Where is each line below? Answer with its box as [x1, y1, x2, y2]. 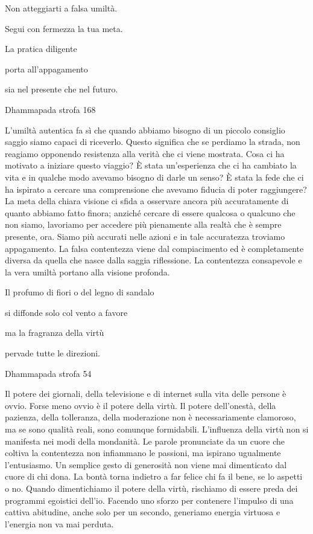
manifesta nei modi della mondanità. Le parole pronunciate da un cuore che [5, 434, 285, 447]
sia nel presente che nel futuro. [5, 83, 118, 95]
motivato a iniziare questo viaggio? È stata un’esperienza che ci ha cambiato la [5, 159, 297, 172]
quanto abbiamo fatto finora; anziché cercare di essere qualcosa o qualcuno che [5, 206, 296, 219]
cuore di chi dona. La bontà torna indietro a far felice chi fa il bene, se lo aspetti [5, 470, 303, 483]
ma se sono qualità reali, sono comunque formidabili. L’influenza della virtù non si [5, 423, 309, 436]
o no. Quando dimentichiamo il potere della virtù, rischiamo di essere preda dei [5, 482, 298, 494]
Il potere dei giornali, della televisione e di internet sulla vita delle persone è [5, 387, 286, 400]
